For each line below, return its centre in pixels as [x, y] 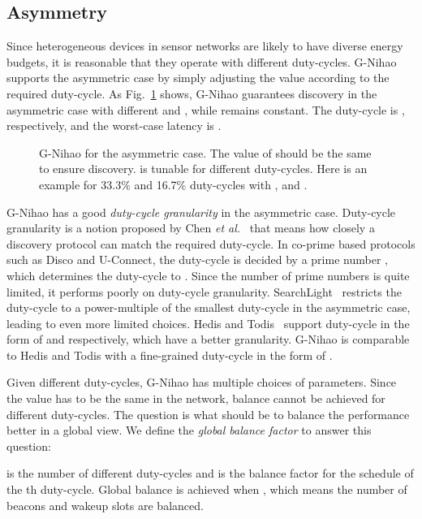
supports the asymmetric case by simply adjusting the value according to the [198, 78]
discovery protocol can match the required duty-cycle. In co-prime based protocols [211, 243]
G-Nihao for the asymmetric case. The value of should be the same [205, 152]
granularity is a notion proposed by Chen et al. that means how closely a [191, 228]
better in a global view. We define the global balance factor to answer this [189, 430]
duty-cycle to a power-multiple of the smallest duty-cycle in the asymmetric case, [209, 307]
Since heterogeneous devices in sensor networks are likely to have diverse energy [205, 46]
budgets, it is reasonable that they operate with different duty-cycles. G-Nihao [202, 61]
